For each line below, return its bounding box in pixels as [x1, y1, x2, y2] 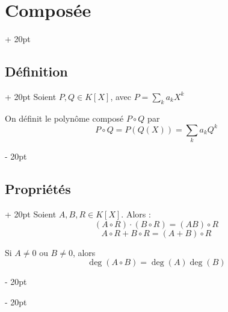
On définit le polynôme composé [5, 111, 124, 124]
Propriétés [5, 179, 71, 198]
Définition [5, 62, 68, 81]
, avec [110, 90, 131, 102]
